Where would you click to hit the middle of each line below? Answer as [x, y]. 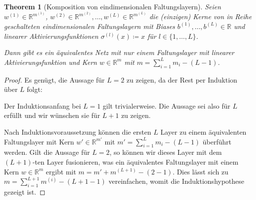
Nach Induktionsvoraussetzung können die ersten [78, 131]
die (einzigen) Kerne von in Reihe [201, 16]
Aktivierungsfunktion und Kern [50, 62]
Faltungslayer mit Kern [39, 141]
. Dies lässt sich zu [200, 171]
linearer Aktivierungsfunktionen [51, 36]
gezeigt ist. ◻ [25, 191]
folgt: [35, 89]
